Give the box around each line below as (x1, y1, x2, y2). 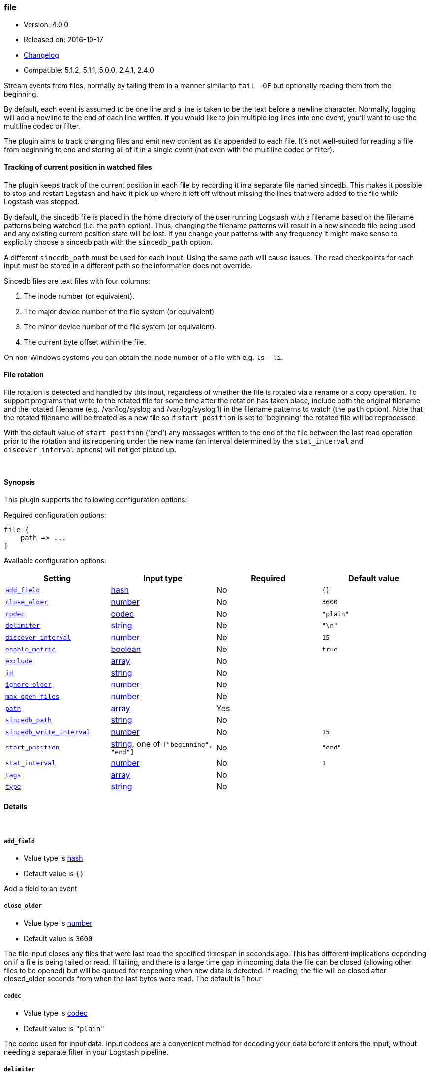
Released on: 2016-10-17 (24, 35, 103, 44)
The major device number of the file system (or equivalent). (24, 307, 216, 316)
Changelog (24, 51, 59, 60)
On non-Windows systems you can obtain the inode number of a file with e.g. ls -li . (4, 353, 283, 361)
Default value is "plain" (24, 1024, 105, 1033)
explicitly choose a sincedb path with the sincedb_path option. (4, 237, 213, 246)
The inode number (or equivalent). (24, 292, 135, 300)
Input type (143, 573, 183, 584)
